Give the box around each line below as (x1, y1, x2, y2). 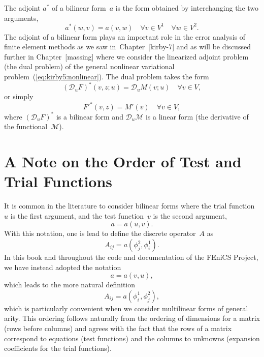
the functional (4, 121, 48, 132)
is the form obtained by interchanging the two (115, 3, 259, 13)
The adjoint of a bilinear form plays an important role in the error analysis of (4, 31, 245, 42)
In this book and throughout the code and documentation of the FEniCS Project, (4, 252, 258, 262)
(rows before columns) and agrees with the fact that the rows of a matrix (4, 323, 232, 333)
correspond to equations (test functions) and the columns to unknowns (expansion (4, 333, 260, 343)
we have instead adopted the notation (4, 261, 121, 272)
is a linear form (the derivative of (145, 111, 249, 122)
